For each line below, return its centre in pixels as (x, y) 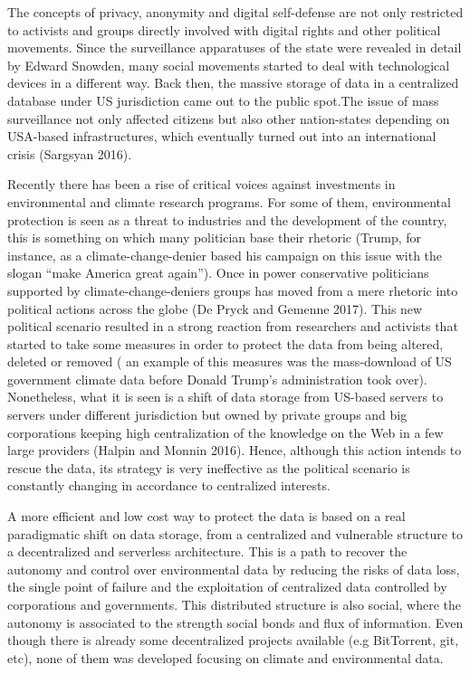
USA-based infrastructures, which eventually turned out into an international (222, 136)
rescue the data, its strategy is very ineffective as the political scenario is (209, 467)
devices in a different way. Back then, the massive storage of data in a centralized (233, 83)
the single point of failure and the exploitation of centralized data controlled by (227, 587)
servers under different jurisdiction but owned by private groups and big (207, 415)
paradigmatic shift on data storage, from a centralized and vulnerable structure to (235, 533)
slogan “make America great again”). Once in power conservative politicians (218, 273)
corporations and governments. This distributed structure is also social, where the (235, 604)
